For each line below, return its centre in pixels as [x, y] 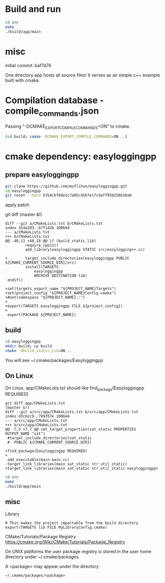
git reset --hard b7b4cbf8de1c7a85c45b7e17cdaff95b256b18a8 [69, 195]
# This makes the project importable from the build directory [72, 523]
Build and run [33, 9]
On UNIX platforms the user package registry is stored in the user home [79, 551]
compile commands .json [52, 112]
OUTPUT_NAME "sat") [25, 434]
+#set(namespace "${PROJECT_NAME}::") [45, 297]
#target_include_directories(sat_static [50, 438]
